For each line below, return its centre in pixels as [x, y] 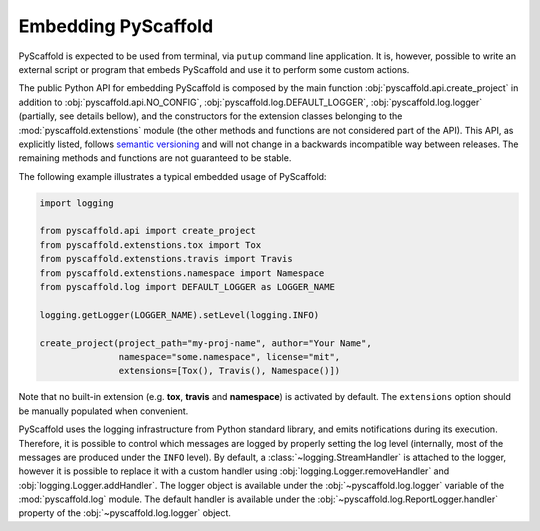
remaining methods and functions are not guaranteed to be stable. [155, 158]
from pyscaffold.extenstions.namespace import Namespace [182, 273]
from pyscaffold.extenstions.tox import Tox [150, 244]
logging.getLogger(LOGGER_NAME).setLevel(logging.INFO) [179, 314]
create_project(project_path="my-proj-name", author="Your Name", [205, 343]
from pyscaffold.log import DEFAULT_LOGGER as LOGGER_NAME [187, 286]
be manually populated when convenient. [103, 411]
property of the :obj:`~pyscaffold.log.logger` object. [125, 513]
